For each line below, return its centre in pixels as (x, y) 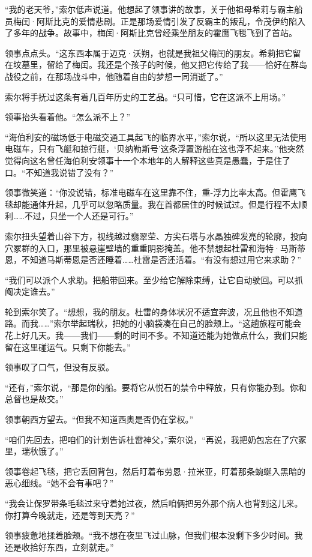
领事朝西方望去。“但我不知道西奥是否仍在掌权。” (99, 419)
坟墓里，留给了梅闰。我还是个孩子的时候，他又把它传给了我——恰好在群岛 (160, 65)
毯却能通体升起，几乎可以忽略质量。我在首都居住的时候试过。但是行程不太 (152, 204)
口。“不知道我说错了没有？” (59, 172)
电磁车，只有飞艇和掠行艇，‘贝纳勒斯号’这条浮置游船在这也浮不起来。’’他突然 (154, 149)
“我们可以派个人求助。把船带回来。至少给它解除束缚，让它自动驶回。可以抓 (154, 279)
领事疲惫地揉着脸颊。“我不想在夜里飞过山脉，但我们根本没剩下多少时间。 (150, 535)
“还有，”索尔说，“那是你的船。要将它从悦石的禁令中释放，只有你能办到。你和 (156, 387)
